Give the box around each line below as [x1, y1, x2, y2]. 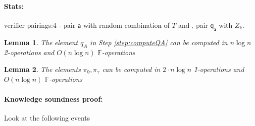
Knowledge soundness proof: [4, 93, 103, 104]
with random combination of [83, 19, 170, 30]
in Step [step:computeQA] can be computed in [90, 37, 228, 47]
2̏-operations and [4, 47, 54, 58]
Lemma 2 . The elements [4, 63, 81, 74]
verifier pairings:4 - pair [4, 19, 76, 30]
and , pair [178, 19, 208, 30]
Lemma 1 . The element [4, 37, 78, 47]
